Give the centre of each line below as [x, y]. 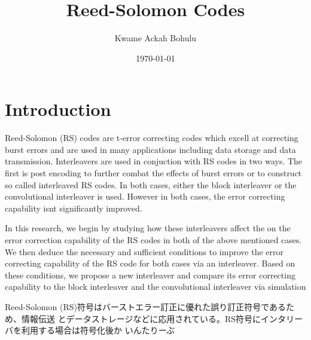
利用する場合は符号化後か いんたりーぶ [98, 330]
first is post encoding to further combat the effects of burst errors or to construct [153, 173]
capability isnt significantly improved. [74, 208]
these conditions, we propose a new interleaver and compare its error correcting [150, 275]
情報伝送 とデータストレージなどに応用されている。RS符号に [141, 318]
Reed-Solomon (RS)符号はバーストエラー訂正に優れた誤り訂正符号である [146, 306]
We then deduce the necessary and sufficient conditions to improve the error [144, 251]
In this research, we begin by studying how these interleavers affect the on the [148, 228]
